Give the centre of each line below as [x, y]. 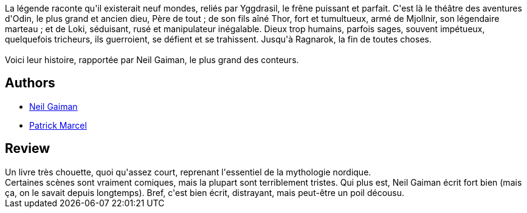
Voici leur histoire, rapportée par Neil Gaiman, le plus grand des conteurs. [152, 60]
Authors [30, 83]
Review [28, 149]
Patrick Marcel [58, 125]
